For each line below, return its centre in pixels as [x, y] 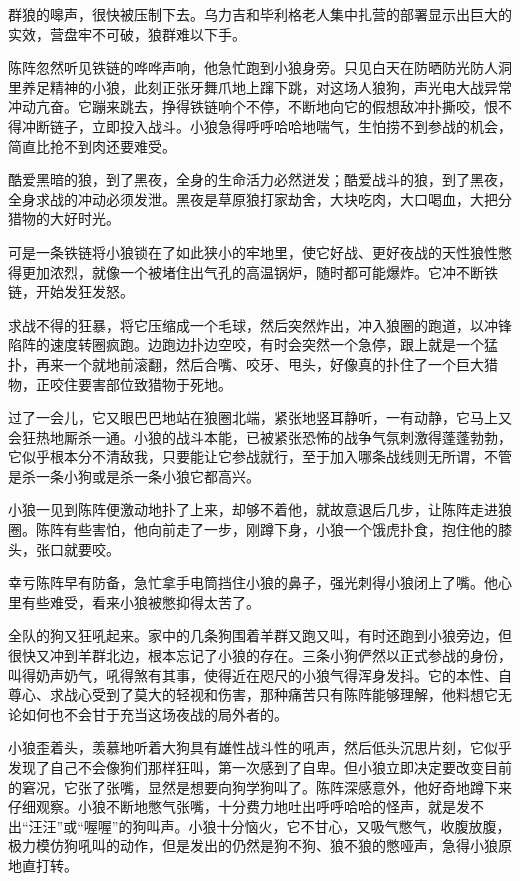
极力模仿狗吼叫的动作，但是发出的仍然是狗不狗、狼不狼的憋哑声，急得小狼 [253, 845]
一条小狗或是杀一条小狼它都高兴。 [147, 475]
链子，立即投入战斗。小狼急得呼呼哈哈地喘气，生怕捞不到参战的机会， [280, 125]
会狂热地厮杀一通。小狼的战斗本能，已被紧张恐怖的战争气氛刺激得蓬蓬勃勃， [260, 436]
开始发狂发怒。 [84, 291]
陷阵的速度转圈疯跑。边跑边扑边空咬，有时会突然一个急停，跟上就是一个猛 [253, 344]
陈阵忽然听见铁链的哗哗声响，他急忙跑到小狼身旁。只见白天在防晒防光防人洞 [260, 67]
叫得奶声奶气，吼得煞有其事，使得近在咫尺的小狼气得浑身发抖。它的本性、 [253, 674]
